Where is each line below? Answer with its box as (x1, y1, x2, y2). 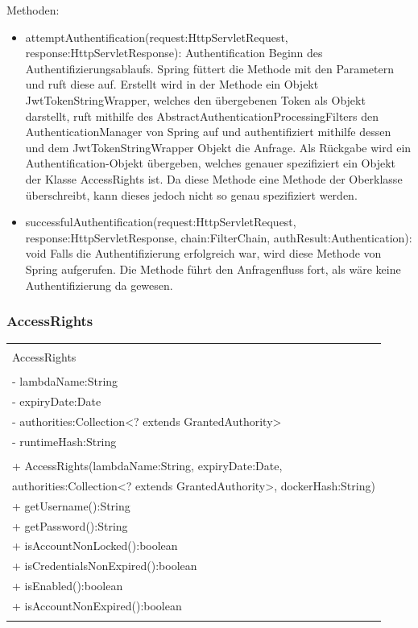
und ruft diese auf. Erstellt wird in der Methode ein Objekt (25, 76, 319, 93)
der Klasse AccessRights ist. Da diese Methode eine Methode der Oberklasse (25, 170, 403, 187)
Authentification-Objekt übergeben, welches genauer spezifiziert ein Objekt (25, 155, 395, 171)
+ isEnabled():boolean (12, 577, 123, 594)
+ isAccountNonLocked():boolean (12, 537, 178, 554)
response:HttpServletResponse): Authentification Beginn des (25, 44, 323, 61)
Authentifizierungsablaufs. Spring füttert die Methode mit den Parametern (25, 60, 394, 76)
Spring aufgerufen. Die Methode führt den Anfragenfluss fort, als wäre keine (25, 260, 401, 277)
